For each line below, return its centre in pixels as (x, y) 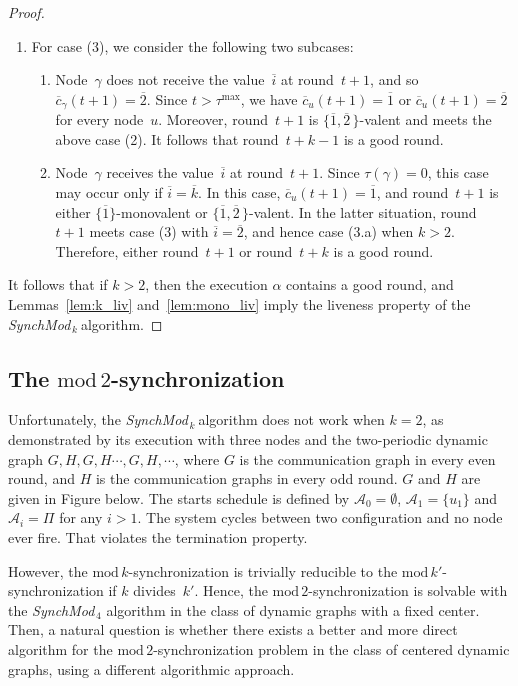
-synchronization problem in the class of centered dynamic (331, 648)
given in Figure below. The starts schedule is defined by (179, 497)
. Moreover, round (213, 119)
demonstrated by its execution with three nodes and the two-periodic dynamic (248, 438)
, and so (394, 79)
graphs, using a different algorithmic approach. (151, 668)
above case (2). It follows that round (167, 138)
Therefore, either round (127, 250)
